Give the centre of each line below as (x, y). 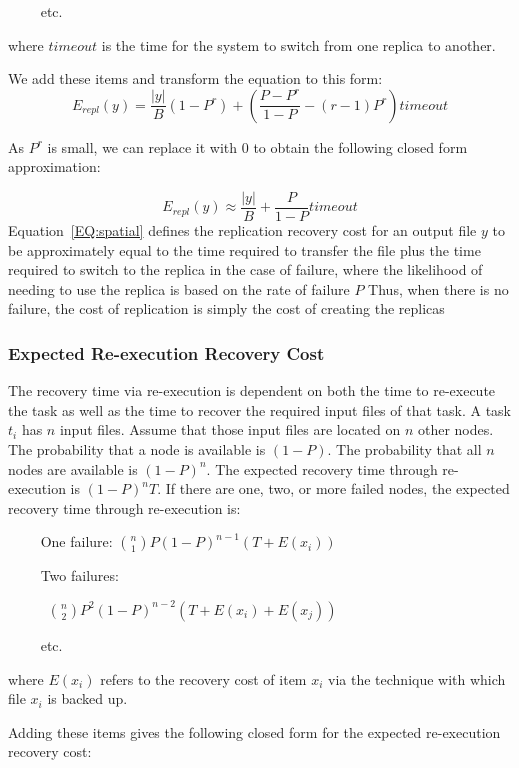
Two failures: (79, 575)
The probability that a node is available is (137, 449)
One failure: (76, 541)
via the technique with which (417, 678)
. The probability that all (404, 449)
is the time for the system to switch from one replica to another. (298, 44)
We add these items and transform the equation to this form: (195, 78)
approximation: (54, 166)
